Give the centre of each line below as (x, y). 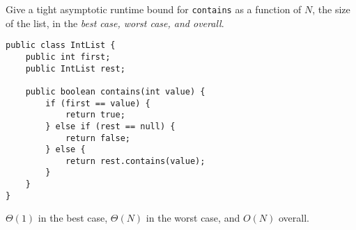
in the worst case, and (193, 218)
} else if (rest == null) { (110, 126)
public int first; (68, 57)
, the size (331, 9)
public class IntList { (61, 46)
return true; (95, 115)
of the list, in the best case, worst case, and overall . (115, 23)
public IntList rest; (75, 68)
